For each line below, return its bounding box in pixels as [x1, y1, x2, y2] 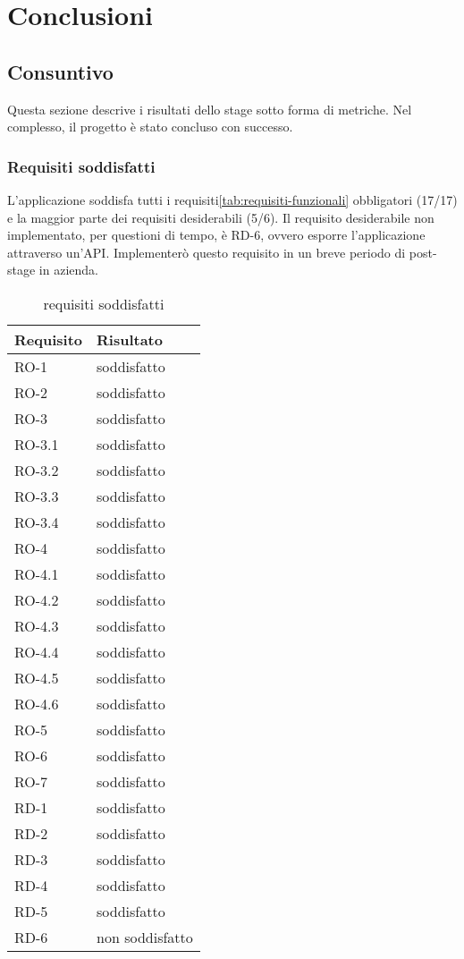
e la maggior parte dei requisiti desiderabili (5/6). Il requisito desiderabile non [7, 208, 434, 226]
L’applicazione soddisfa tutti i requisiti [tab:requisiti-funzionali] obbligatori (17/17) [7, 190, 458, 208]
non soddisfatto [97, 926, 193, 947]
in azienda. [38, 260, 98, 279]
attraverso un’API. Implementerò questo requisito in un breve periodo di [7, 242, 406, 261]
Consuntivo [7, 57, 114, 85]
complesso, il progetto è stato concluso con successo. [7, 117, 293, 136]
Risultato [97, 328, 163, 350]
